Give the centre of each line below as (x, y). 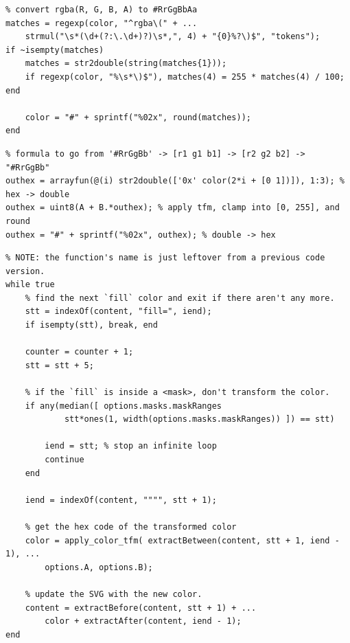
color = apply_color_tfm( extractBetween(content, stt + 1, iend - (182, 540)
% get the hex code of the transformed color (131, 527)
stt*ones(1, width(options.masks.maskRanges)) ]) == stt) (199, 419)
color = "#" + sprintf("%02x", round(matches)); (138, 117)
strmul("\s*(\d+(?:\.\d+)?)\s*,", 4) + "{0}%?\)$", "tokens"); (173, 37)
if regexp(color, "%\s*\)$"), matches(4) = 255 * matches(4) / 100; (185, 77)
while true (30, 285)
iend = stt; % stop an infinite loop (131, 446)
